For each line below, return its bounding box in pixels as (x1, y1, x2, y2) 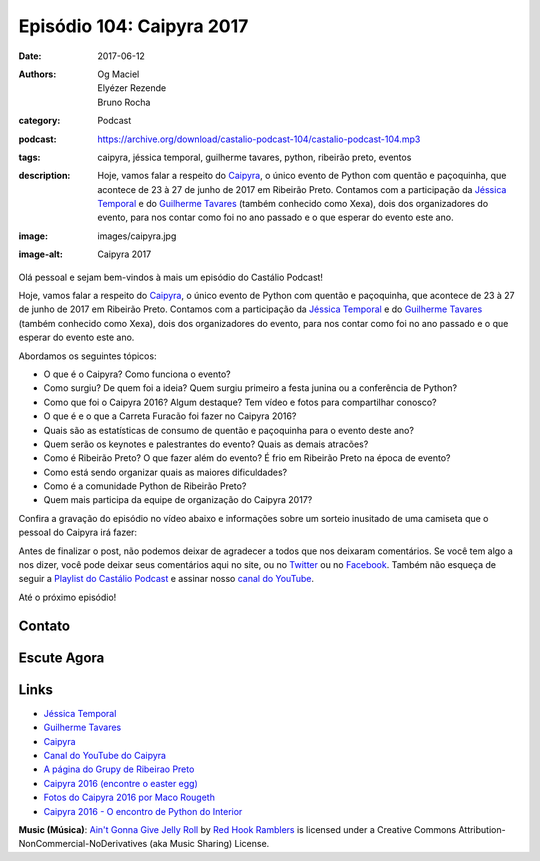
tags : (18, 151, 41, 163)
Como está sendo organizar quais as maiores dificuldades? (43, 466, 288, 478)
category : (18, 115, 61, 127)
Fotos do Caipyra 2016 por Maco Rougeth (43, 791, 215, 804)
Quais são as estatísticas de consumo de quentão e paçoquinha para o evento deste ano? (43, 424, 415, 436)
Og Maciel (97, 68, 140, 80)
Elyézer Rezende (97, 82, 167, 94)
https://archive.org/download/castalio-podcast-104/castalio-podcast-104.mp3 (97, 133, 421, 145)
